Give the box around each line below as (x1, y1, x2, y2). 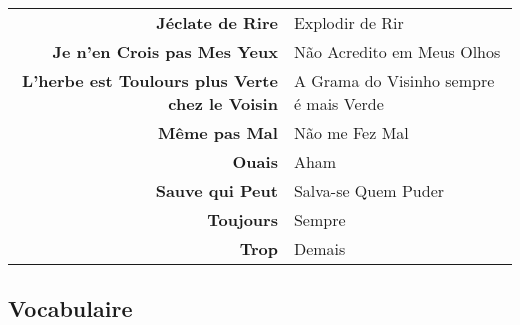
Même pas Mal (158, 121, 278, 144)
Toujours (207, 208, 278, 231)
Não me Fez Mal (293, 121, 409, 144)
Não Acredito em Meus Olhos (293, 40, 501, 63)
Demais (293, 237, 346, 260)
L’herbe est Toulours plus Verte (22, 69, 278, 92)
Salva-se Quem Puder (293, 179, 445, 202)
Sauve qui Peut (155, 179, 278, 202)
